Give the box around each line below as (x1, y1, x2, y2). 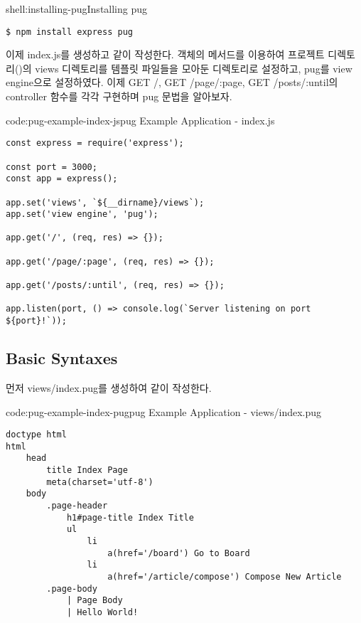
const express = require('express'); (6, 138, 184, 149)
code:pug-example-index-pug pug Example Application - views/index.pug (6, 404, 322, 419)
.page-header (46, 501, 108, 511)
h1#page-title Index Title (66, 512, 194, 523)
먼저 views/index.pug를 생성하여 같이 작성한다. (6, 380, 212, 395)
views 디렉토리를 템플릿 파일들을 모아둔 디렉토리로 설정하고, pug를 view (35, 60, 352, 75)
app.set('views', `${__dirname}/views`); (6, 197, 205, 208)
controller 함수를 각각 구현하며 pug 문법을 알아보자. (6, 89, 232, 104)
